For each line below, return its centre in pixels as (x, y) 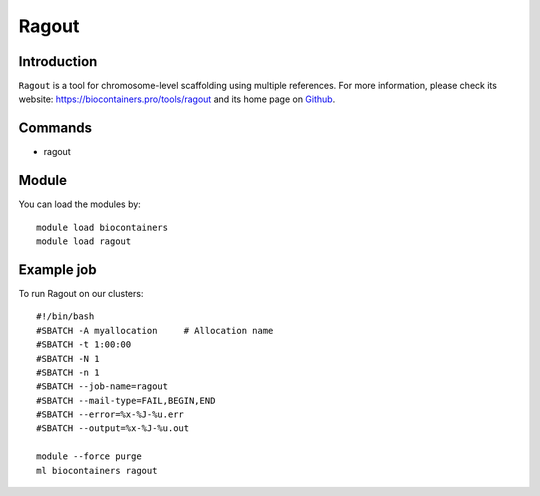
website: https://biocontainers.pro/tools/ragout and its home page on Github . (177, 99)
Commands (55, 128)
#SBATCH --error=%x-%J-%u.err (110, 414)
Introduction (58, 61)
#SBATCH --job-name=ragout (102, 386)
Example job (57, 269)
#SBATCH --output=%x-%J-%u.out (113, 428)
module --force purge (89, 456)
